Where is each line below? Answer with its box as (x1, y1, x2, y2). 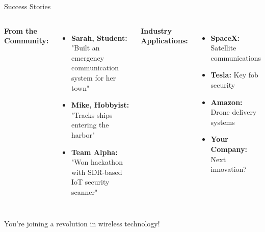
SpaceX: (210, 32, 240, 43)
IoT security (71, 176, 110, 187)
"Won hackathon (71, 157, 123, 167)
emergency (71, 52, 104, 63)
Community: (4, 35, 49, 46)
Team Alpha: (71, 146, 118, 157)
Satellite (210, 42, 236, 53)
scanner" (71, 186, 98, 197)
